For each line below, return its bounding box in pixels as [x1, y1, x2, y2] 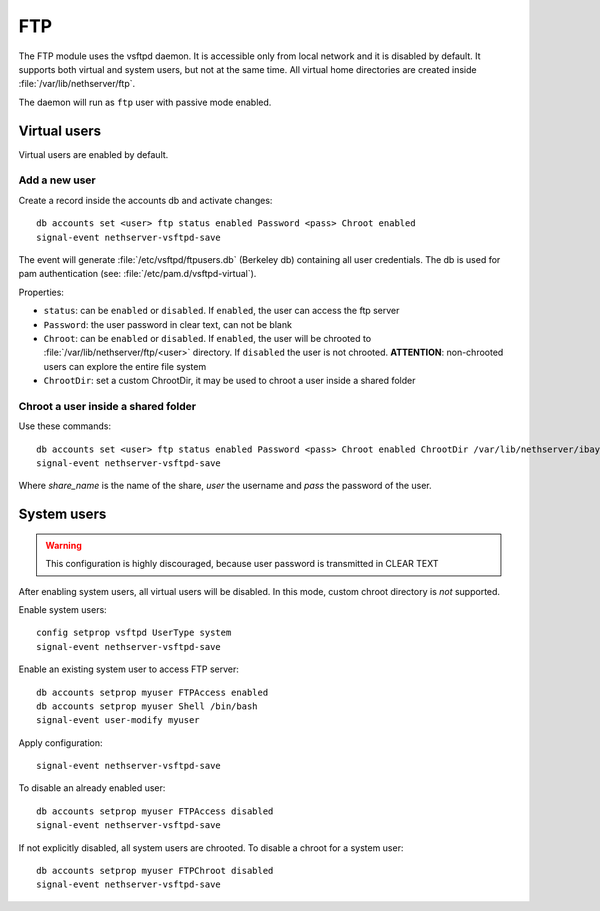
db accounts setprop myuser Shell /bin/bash [36, 700, 259, 712]
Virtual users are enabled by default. [18, 148, 169, 160]
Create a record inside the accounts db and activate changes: [18, 194, 273, 206]
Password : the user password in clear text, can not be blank [43, 318, 292, 330]
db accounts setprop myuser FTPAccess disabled [36, 805, 274, 817]
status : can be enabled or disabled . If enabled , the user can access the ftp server [43, 305, 400, 317]
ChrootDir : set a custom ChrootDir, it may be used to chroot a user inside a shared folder [43, 375, 416, 387]
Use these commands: [18, 420, 112, 432]
